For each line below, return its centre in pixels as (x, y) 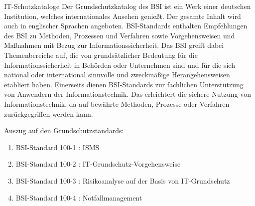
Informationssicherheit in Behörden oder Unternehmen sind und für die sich (120, 65)
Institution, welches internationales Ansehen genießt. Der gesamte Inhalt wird (123, 16)
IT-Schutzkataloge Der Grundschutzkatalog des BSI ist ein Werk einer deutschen (127, 6)
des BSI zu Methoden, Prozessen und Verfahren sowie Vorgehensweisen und (120, 35)
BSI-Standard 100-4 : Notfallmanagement (79, 197)
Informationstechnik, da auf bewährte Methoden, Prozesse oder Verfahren (117, 103)
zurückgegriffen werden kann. (49, 113)
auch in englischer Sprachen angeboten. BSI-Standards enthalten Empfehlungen (126, 26)
